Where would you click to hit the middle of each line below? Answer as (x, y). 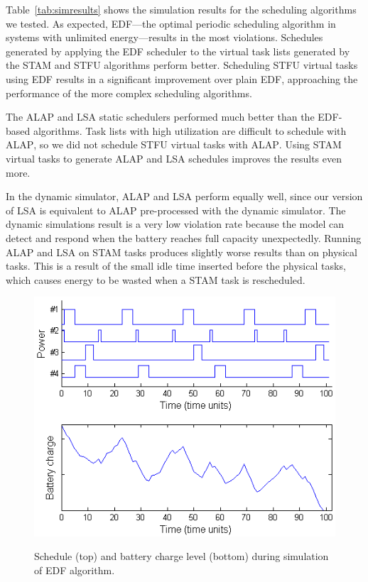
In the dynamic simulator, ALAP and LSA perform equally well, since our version (184, 196)
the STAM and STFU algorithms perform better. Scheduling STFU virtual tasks (182, 65)
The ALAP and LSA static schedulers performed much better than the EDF (172, 117)
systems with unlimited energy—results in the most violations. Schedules (164, 37)
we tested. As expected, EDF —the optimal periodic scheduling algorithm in (171, 23)
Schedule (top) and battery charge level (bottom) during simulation (182, 556)
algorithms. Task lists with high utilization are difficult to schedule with (190, 130)
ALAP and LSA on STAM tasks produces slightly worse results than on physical (182, 252)
